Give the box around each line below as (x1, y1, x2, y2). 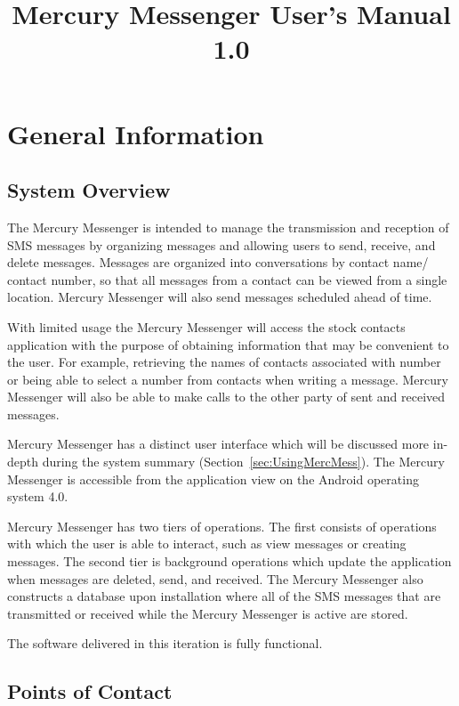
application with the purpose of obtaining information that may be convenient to (7, 335, 449, 353)
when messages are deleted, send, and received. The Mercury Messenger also (7, 569, 423, 588)
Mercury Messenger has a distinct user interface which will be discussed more (7, 434, 430, 453)
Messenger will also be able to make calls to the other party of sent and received (7, 387, 446, 406)
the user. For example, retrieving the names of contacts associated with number (7, 353, 441, 371)
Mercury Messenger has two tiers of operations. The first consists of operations (7, 516, 437, 535)
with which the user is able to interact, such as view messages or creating (7, 534, 407, 553)
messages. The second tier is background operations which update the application (7, 552, 452, 571)
